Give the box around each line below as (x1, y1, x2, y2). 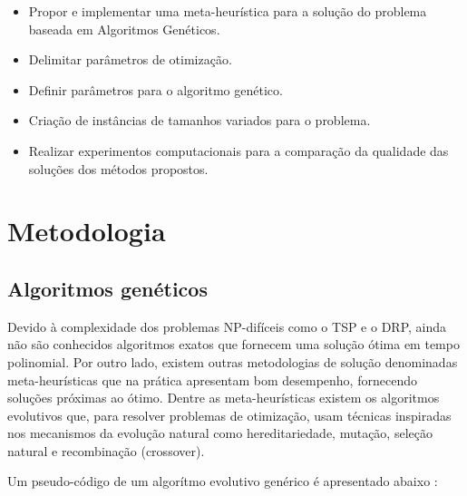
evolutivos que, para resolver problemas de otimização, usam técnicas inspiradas (7, 405, 452, 424)
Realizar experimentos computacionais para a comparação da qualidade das (28, 141, 449, 160)
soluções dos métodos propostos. (28, 159, 209, 178)
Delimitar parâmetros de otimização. (28, 50, 232, 69)
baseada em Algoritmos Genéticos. (28, 19, 220, 38)
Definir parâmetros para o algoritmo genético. (28, 80, 283, 99)
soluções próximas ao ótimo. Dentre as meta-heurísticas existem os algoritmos (7, 388, 440, 407)
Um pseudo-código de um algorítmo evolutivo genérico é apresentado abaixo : (7, 472, 438, 491)
